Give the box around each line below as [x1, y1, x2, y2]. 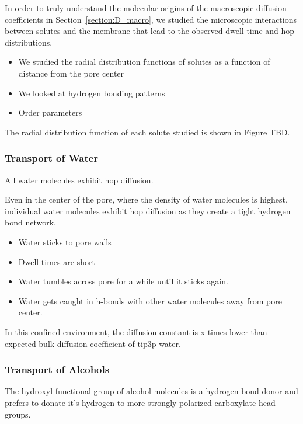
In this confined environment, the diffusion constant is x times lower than [5, 325, 267, 338]
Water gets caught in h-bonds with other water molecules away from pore [18, 294, 282, 307]
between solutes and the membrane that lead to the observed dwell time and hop [5, 25, 295, 37]
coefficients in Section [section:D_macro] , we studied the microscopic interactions [5, 13, 297, 25]
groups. [5, 408, 31, 420]
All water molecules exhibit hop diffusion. [5, 173, 154, 186]
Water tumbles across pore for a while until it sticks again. [18, 275, 228, 287]
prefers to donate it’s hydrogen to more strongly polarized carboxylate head [5, 396, 276, 408]
